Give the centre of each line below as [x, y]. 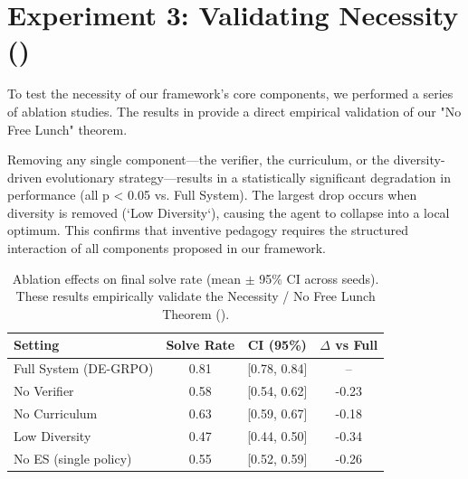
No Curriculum [56, 413]
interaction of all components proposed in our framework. [167, 248]
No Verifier [44, 391]
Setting [37, 345]
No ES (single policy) [73, 458]
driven [25, 177]
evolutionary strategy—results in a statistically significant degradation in [248, 177]
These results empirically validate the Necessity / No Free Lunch [196, 296]
